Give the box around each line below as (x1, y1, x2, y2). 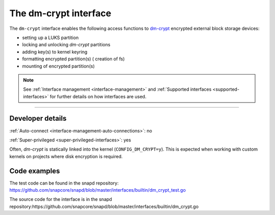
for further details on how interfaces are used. (49, 93, 147, 99)
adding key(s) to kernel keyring (22, 49, 88, 55)
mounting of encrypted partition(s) (22, 63, 95, 69)
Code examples (9, 166, 60, 175)
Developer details (9, 114, 67, 123)
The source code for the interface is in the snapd (9, 196, 112, 202)
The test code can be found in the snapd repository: (9, 180, 119, 186)
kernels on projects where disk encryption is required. (9, 153, 123, 159)
